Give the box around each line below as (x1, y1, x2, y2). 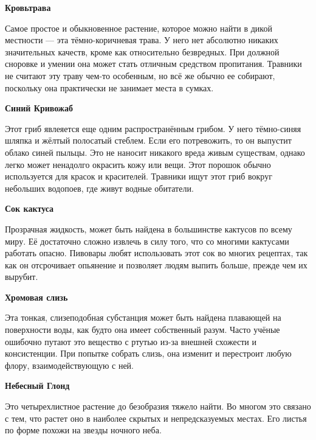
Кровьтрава (5, 1, 51, 13)
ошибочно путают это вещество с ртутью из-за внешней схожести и (5, 335, 256, 347)
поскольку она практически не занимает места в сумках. (5, 81, 214, 94)
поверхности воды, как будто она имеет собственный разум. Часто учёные (5, 323, 280, 336)
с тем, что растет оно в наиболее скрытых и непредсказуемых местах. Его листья (5, 411, 307, 424)
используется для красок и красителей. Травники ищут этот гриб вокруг (5, 170, 272, 183)
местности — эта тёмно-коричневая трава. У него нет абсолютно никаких (5, 33, 278, 46)
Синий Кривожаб (5, 102, 74, 114)
